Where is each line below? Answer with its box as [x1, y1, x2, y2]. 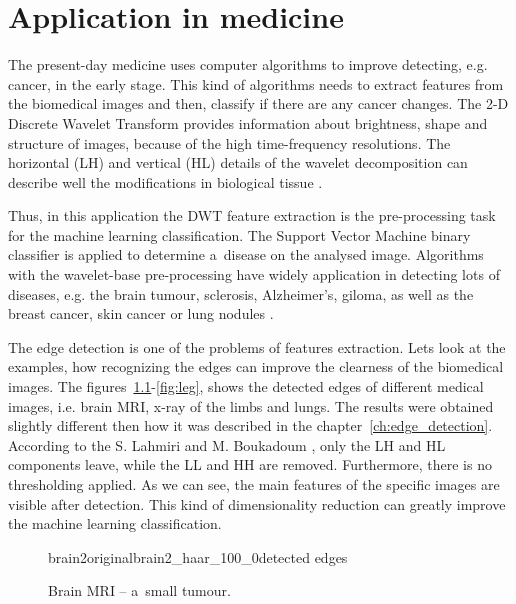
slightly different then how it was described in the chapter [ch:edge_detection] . [8, 415, 493, 436]
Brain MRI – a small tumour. [48, 580, 231, 601]
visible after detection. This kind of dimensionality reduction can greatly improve [8, 493, 506, 514]
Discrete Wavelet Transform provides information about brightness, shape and [8, 112, 488, 133]
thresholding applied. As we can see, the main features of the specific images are [8, 474, 500, 494]
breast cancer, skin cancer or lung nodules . [8, 303, 274, 324]
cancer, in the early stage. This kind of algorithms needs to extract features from [8, 73, 504, 94]
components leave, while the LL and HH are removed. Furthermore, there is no [8, 454, 492, 475]
